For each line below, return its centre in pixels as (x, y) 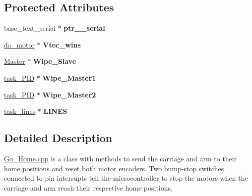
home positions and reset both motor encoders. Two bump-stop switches (114, 168)
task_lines (20, 111)
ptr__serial (84, 28)
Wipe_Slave (55, 61)
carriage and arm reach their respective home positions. (88, 187)
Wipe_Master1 (69, 77)
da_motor (19, 44)
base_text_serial (30, 28)
